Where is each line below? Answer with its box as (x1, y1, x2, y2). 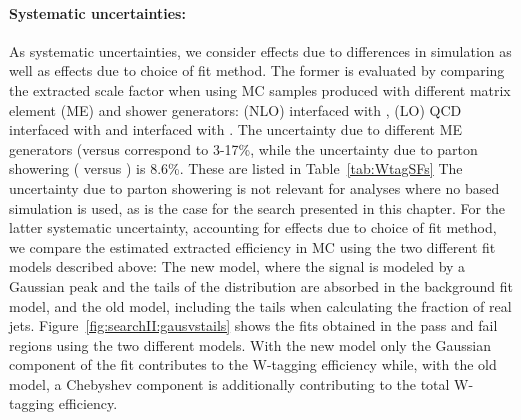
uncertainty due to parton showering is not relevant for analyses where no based (9, 177, 500, 198)
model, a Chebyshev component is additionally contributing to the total (9, 373, 450, 394)
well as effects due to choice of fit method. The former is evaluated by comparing (9, 60, 505, 81)
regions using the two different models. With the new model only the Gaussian (9, 334, 491, 355)
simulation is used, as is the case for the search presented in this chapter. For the (9, 197, 506, 218)
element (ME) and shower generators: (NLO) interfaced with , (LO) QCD (9, 99, 462, 120)
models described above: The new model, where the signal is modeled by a (9, 256, 466, 277)
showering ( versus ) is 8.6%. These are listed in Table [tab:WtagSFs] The (9, 158, 463, 179)
